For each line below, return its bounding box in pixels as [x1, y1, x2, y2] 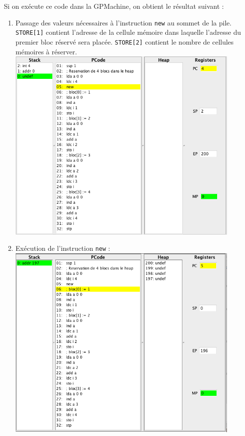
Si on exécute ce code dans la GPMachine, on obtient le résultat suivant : [4, 1, 224, 11]
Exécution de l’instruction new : [15, 243, 111, 253]
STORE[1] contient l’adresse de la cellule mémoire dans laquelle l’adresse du [15, 27, 241, 37]
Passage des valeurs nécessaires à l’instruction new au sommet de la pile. [15, 17, 232, 27]
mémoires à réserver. [15, 46, 77, 56]
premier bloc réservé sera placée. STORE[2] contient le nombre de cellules [15, 36, 234, 47]
